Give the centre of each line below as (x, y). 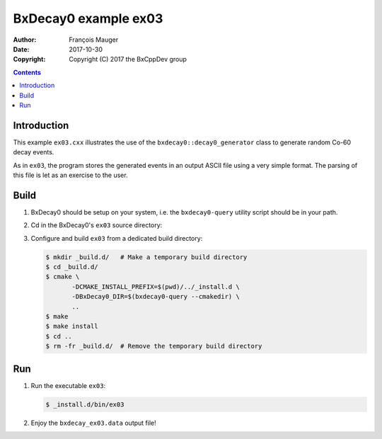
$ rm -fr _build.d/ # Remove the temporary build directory (154, 346)
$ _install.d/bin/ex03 (85, 404)
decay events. (34, 152)
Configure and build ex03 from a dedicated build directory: (117, 238)
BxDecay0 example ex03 (88, 18)
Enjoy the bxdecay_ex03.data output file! (93, 423)
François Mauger (94, 40)
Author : (25, 40)
